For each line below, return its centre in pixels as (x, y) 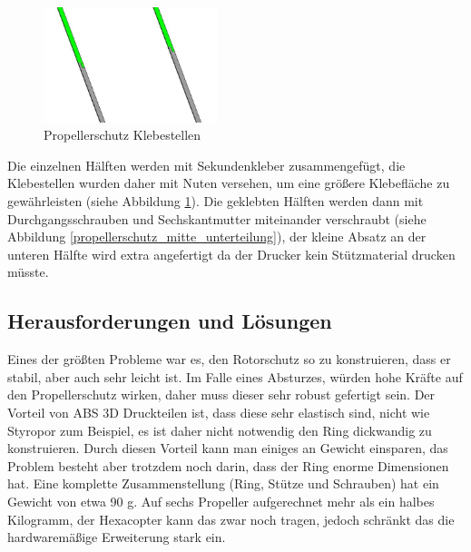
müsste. (28, 272)
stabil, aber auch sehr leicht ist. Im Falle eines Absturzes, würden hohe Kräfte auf (235, 376)
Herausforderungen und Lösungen (170, 321)
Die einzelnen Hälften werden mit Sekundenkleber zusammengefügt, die (206, 165)
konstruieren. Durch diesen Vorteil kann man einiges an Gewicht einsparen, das (228, 448)
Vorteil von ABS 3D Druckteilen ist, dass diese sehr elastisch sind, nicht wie (219, 412)
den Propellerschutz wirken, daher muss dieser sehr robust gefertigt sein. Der (221, 394)
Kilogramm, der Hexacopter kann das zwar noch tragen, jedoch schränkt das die (231, 519)
